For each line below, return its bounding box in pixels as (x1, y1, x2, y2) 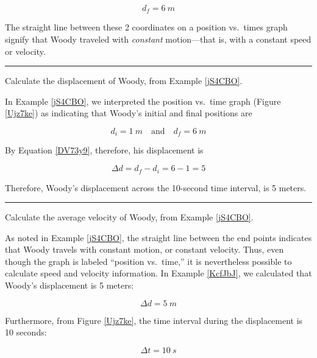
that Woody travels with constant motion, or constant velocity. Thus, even (5, 243, 284, 256)
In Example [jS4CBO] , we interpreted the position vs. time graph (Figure (5, 94, 281, 107)
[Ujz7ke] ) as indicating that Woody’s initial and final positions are (5, 107, 252, 119)
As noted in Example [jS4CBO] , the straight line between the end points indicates (5, 231, 312, 244)
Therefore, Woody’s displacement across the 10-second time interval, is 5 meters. (5, 181, 307, 194)
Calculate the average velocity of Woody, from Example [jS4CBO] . (5, 211, 254, 223)
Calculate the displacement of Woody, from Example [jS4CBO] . (5, 74, 243, 87)
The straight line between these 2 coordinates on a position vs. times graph (5, 21, 288, 33)
